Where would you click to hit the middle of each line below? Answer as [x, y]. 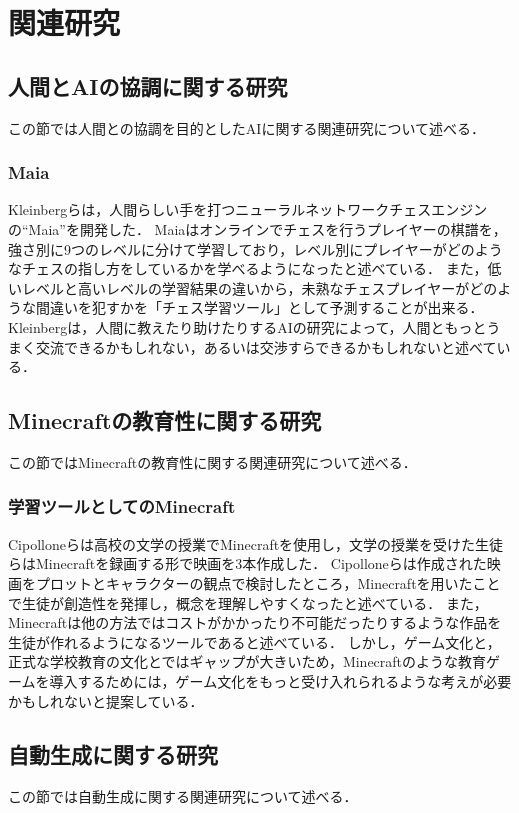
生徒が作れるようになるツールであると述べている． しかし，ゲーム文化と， [254, 641]
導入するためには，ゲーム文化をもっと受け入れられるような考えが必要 [280, 680]
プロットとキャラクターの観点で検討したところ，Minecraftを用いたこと [268, 582]
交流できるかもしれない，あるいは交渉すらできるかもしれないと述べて [266, 346]
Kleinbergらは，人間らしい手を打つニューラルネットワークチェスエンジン [248, 209]
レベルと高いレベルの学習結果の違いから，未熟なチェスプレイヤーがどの [259, 287]
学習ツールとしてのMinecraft [122, 506]
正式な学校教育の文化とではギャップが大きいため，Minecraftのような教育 [247, 661]
